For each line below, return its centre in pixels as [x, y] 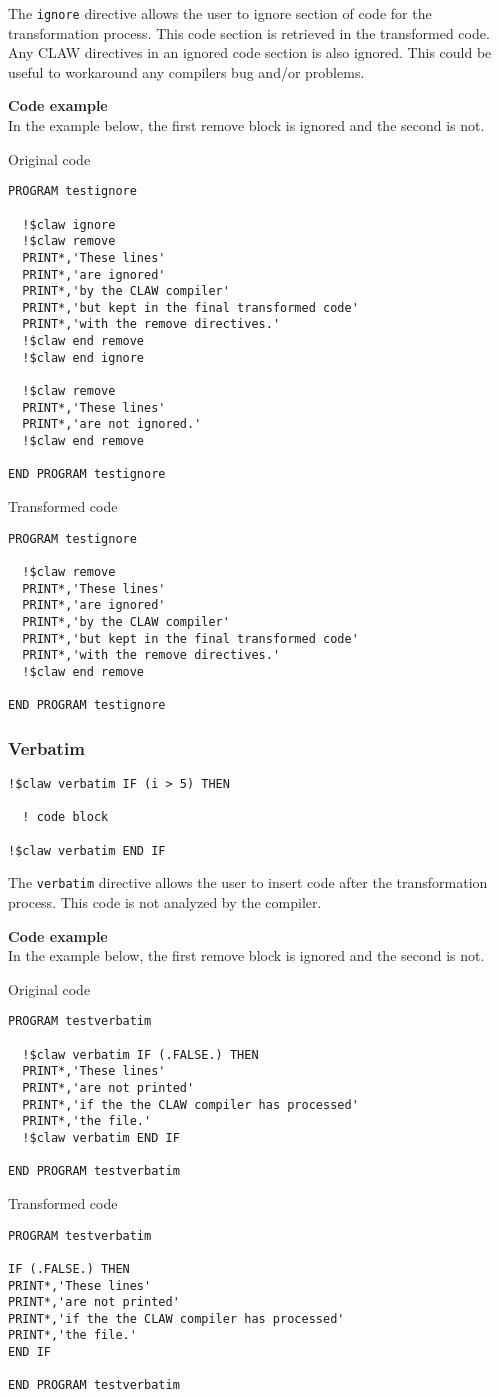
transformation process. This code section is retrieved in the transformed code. [249, 32]
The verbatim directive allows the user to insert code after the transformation [248, 882]
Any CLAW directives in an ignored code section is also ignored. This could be [250, 52]
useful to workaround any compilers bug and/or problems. [186, 71]
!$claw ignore [69, 224]
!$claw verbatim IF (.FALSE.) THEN [140, 1054]
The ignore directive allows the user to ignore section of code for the [220, 13]
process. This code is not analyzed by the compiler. [165, 902]
